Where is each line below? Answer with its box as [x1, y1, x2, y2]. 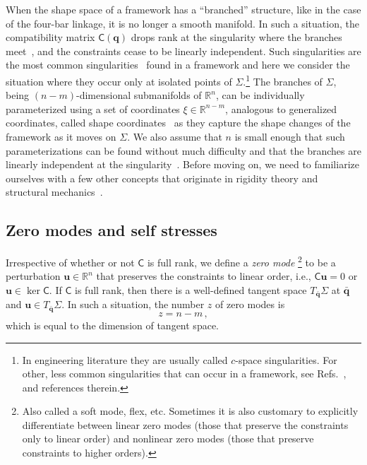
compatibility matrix [6, 30, 95, 45]
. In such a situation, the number [61, 297, 205, 312]
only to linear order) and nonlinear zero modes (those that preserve [22, 431, 314, 446]
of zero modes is [215, 297, 285, 312]
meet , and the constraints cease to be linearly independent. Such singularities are [6, 43, 361, 58]
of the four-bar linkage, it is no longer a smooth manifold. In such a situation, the [6, 16, 359, 30]
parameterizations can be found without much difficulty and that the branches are [6, 143, 361, 158]
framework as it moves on [6, 129, 116, 143]
